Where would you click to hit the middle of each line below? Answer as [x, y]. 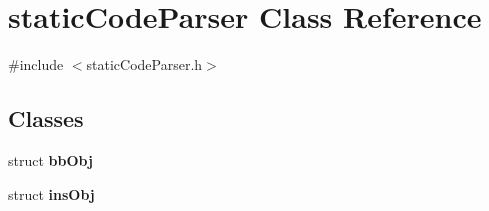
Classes [46, 118]
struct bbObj [50, 159]
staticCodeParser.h [144, 64]
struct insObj [51, 193]
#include [36, 64]
